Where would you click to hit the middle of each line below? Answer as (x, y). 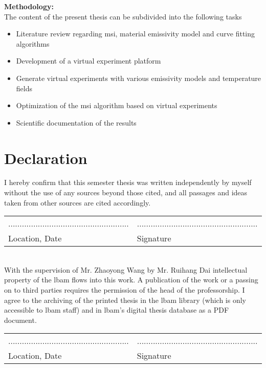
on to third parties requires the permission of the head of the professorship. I (125, 290)
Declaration (46, 158)
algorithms (33, 43)
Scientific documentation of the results (76, 122)
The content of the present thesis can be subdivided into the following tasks (123, 16)
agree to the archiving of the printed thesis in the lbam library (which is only (125, 300)
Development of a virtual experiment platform (88, 61)
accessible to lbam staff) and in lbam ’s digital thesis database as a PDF (117, 310)
